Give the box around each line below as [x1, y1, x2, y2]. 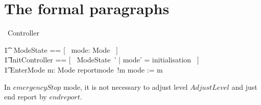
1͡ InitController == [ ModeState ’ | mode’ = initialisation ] [4, 54, 199, 65]
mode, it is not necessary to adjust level [63, 81, 188, 92]
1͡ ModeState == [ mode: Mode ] [4, 44, 118, 55]
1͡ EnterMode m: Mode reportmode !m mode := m [4, 64, 163, 75]
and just [231, 81, 257, 92]
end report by [4, 91, 47, 102]
